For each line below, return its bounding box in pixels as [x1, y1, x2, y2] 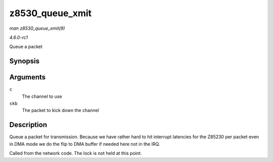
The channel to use [22, 93, 63, 99]
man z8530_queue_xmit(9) [9, 25, 65, 31]
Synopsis [9, 57, 40, 66]
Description [9, 121, 48, 129]
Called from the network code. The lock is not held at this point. [9, 150, 142, 156]
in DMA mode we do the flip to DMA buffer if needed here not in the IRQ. [9, 141, 160, 147]
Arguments [9, 73, 46, 82]
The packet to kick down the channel [22, 107, 100, 114]
